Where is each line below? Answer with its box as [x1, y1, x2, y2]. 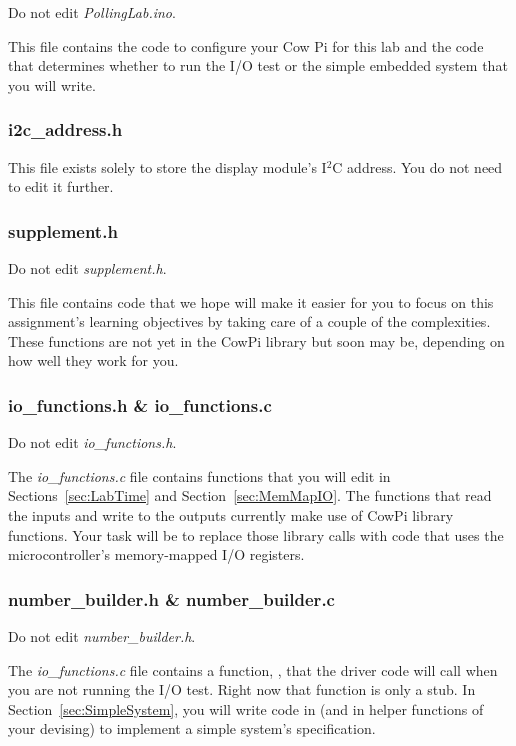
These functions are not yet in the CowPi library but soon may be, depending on [8, 330, 505, 351]
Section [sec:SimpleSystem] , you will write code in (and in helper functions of [8, 698, 484, 719]
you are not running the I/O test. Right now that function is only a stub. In [8, 679, 476, 700]
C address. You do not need [332, 156, 503, 177]
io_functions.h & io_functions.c [8, 392, 272, 417]
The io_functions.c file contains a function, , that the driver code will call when [8, 659, 498, 680]
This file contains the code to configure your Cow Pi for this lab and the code [8, 35, 484, 56]
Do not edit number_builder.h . [8, 625, 196, 646]
